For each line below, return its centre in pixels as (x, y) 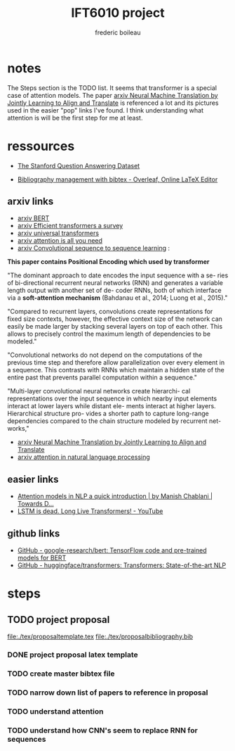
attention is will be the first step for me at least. (75, 118)
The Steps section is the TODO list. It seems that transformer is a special (112, 88)
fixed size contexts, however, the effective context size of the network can (115, 319)
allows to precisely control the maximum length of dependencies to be (109, 334)
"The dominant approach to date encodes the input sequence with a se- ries (118, 275)
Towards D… (35, 504)
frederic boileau (118, 32)
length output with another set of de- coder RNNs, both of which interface (115, 291)
